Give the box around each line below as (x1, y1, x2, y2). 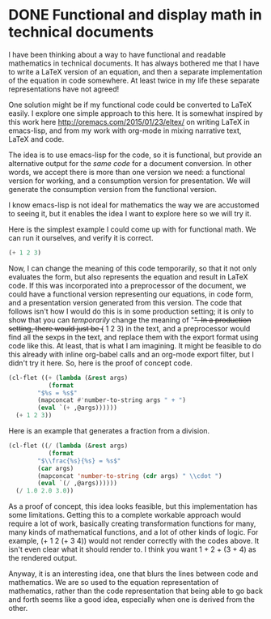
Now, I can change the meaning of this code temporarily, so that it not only (8, 263, 257, 273)
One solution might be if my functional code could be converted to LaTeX (8, 100, 252, 109)
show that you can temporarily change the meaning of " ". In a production (8, 314, 252, 325)
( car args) (37, 464, 74, 472)
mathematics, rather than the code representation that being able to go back (8, 586, 263, 596)
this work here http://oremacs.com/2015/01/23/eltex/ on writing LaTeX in (8, 117, 251, 126)
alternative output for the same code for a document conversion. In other (8, 158, 252, 168)
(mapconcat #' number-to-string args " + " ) (37, 396, 186, 404)
